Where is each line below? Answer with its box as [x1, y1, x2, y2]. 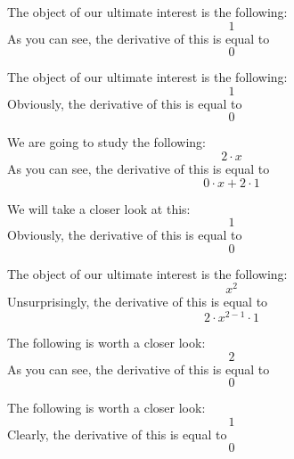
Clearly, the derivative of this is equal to [7, 424, 227, 443]
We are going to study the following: [7, 133, 206, 152]
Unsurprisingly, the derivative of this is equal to [7, 292, 268, 311]
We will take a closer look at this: [7, 199, 191, 217]
